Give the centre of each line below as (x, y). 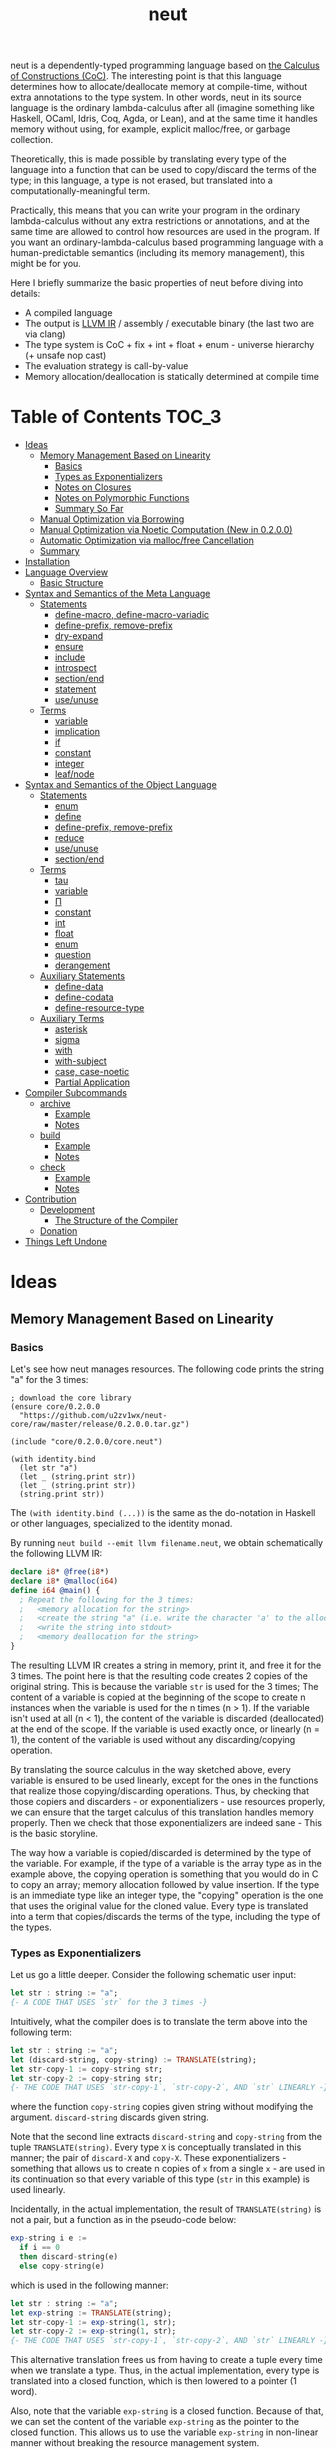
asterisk (71, 1029)
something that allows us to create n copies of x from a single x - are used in (168, 2169)
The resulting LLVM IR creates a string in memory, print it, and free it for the (166, 1665)
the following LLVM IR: (56, 1553)
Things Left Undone (66, 1242)
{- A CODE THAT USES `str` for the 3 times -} (109, 2003)
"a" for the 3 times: (49, 1379)
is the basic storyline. (54, 1833)
